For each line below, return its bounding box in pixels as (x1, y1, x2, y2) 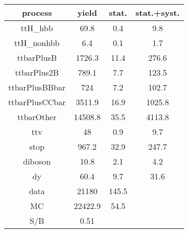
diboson (23, 155, 51, 167)
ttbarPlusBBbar (8, 81, 66, 93)
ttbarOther (17, 111, 57, 123)
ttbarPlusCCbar (8, 96, 66, 108)
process (21, 7, 52, 18)
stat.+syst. (135, 7, 180, 18)
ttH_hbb (20, 22, 53, 34)
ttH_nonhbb (14, 37, 60, 49)
